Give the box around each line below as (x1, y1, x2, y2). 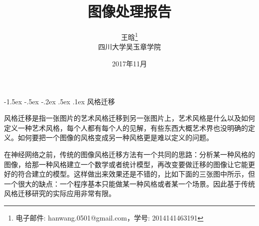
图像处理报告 (87, 1, 171, 21)
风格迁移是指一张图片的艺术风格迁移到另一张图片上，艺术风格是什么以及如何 (4, 113, 255, 123)
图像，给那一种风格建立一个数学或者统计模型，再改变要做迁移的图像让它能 (4, 159, 248, 169)
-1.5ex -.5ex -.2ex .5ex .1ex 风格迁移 (4, 96, 115, 106)
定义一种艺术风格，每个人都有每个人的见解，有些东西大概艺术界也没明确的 (4, 122, 248, 133)
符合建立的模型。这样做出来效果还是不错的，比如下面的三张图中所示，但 (17, 169, 255, 179)
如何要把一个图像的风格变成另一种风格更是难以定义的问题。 (17, 132, 213, 143)
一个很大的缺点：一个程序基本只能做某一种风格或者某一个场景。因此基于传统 (4, 178, 255, 189)
